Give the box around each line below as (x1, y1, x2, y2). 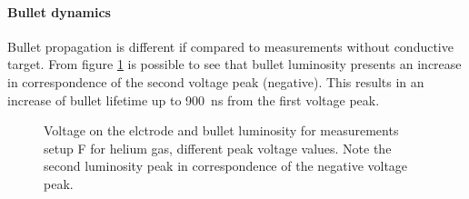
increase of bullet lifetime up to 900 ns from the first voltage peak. (7, 90, 380, 109)
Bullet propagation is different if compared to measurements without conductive (7, 36, 454, 55)
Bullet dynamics (7, 2, 111, 21)
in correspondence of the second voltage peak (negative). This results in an (7, 72, 424, 91)
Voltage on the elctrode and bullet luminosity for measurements (44, 121, 399, 140)
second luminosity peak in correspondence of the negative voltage (44, 156, 408, 175)
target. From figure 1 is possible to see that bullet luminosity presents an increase (7, 55, 462, 74)
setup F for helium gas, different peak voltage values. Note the (44, 138, 392, 157)
